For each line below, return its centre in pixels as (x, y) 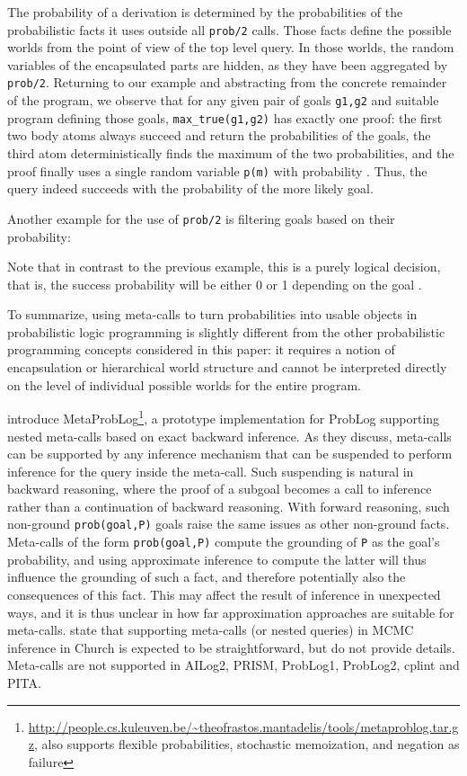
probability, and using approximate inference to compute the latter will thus (217, 559)
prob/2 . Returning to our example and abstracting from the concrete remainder (227, 82)
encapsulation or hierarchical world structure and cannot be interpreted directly (227, 367)
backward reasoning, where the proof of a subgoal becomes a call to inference (220, 489)
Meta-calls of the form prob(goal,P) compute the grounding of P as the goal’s (224, 542)
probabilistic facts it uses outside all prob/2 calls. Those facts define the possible (229, 29)
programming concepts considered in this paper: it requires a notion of (201, 349)
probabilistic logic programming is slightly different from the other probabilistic (226, 331)
